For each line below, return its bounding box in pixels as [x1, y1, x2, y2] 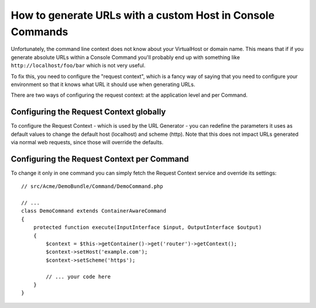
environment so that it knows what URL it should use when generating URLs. [11, 81, 195, 88]
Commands [11, 25, 68, 38]
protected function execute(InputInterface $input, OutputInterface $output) [33, 224, 262, 231]
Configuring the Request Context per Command [11, 154, 190, 164]
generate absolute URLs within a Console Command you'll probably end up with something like [11, 53, 240, 61]
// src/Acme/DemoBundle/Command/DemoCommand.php [21, 183, 163, 190]
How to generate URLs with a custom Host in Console [11, 9, 275, 22]
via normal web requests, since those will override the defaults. [11, 138, 164, 146]
